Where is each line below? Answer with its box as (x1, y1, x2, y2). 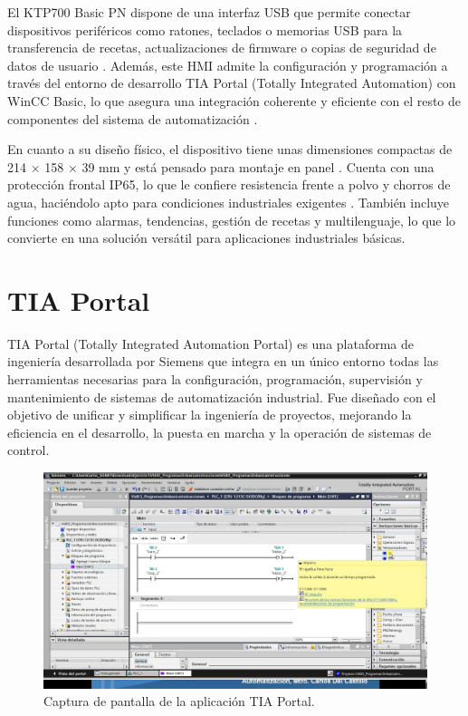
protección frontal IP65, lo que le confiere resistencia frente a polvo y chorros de (7, 175, 451, 194)
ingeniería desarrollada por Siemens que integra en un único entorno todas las (7, 352, 439, 371)
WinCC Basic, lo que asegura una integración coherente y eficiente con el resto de (7, 91, 462, 110)
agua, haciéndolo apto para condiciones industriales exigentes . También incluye (7, 192, 450, 211)
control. (7, 440, 50, 460)
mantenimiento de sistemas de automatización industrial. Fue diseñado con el (7, 387, 436, 406)
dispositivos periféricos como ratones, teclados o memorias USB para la (7, 20, 403, 39)
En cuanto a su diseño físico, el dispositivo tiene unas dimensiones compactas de (7, 140, 453, 159)
